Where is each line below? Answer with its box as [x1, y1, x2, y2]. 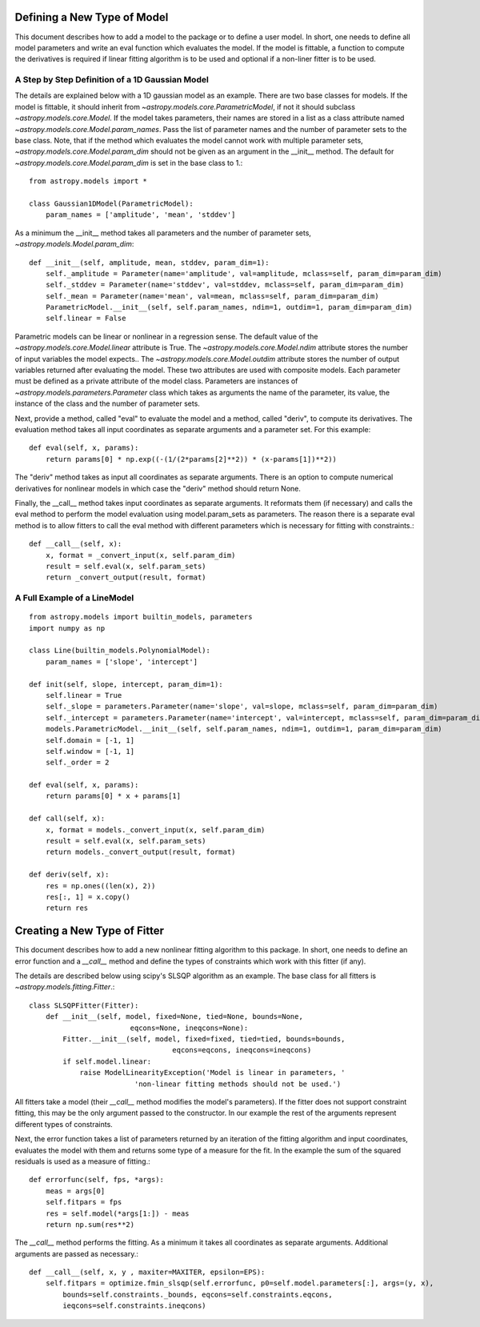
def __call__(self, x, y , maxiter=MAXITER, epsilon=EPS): [29, 1268, 266, 1277]
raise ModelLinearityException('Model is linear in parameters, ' [79, 1068, 346, 1077]
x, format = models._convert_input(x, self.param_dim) [45, 825, 266, 834]
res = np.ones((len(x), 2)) [45, 881, 156, 890]
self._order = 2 [45, 758, 110, 768]
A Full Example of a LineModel [14, 592, 134, 603]
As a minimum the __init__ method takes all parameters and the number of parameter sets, [14, 228, 312, 238]
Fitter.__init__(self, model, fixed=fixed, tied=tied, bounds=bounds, [62, 1035, 346, 1044]
